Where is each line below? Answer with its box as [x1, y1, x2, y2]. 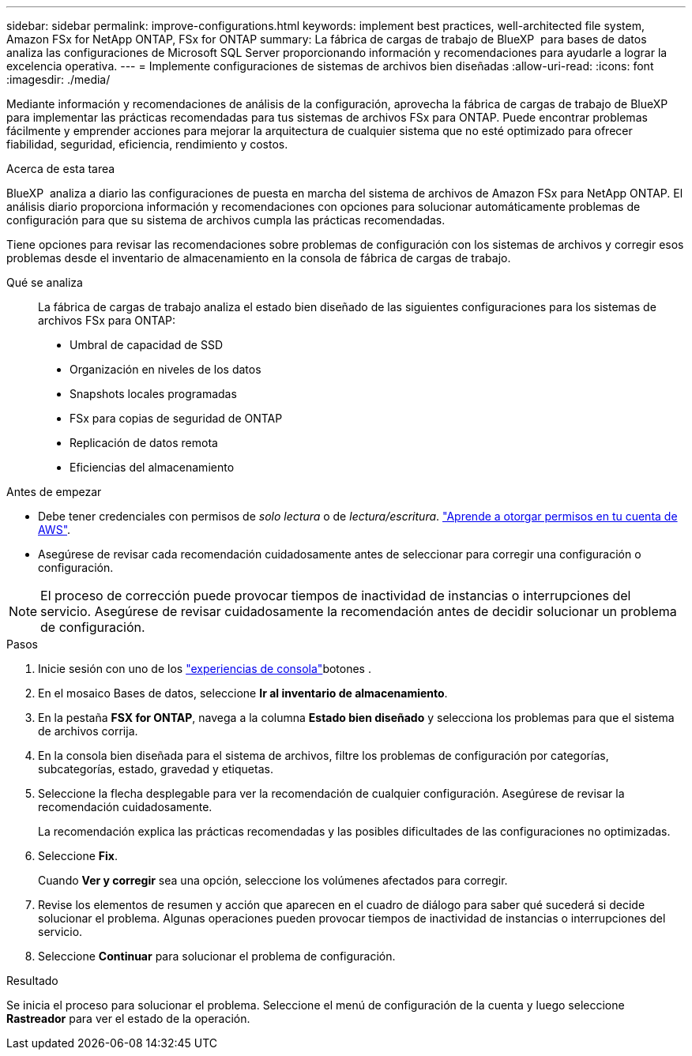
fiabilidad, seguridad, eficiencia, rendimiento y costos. [6, 137, 288, 151]
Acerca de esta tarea [6, 162, 115, 175]
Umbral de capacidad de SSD [70, 338, 224, 351]
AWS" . [38, 523, 71, 536]
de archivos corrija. [38, 724, 138, 738]
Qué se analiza [6, 276, 83, 289]
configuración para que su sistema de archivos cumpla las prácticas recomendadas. [6, 213, 446, 227]
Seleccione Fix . [38, 849, 118, 862]
